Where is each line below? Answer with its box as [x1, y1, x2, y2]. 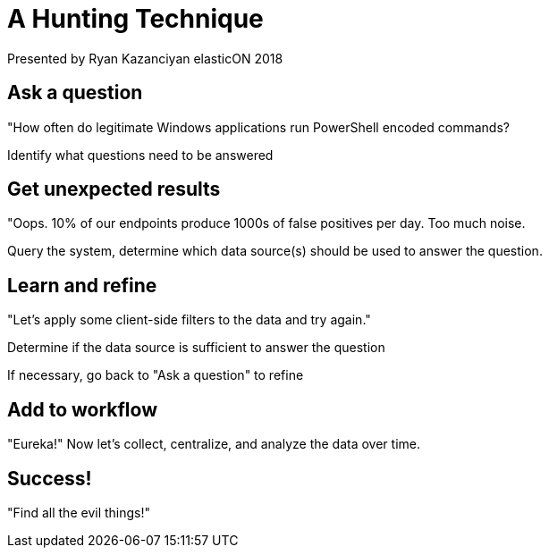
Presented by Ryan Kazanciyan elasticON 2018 [7, 50, 283, 66]
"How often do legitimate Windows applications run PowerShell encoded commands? [7, 119, 510, 135]
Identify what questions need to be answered [7, 147, 274, 163]
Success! [7, 467, 92, 490]
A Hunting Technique [7, 4, 264, 34]
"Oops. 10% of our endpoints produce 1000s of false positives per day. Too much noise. [7, 215, 526, 231]
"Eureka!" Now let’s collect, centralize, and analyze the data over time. [7, 436, 420, 452]
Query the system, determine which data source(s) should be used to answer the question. [7, 243, 543, 259]
